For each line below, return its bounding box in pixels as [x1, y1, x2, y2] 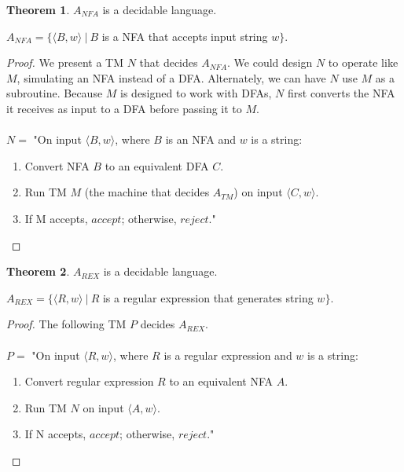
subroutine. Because [6, 85, 103, 101]
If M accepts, [24, 210, 88, 226]
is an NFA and [165, 131, 236, 148]
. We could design [227, 54, 313, 71]
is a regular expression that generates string [102, 289, 314, 306]
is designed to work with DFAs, [120, 85, 272, 101]
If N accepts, [24, 426, 86, 442]
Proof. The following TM [6, 316, 127, 332]
